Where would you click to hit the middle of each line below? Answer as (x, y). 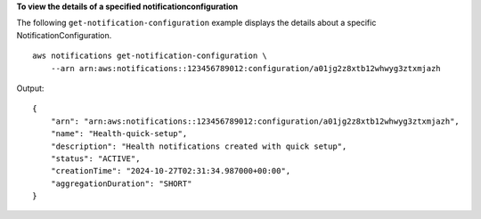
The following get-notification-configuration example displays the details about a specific (196, 23)
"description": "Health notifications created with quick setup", (199, 146)
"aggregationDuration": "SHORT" (121, 183)
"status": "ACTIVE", (95, 158)
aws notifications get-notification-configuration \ (150, 56)
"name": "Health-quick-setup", (119, 134)
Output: (30, 88)
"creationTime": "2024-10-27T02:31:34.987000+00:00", (171, 171)
